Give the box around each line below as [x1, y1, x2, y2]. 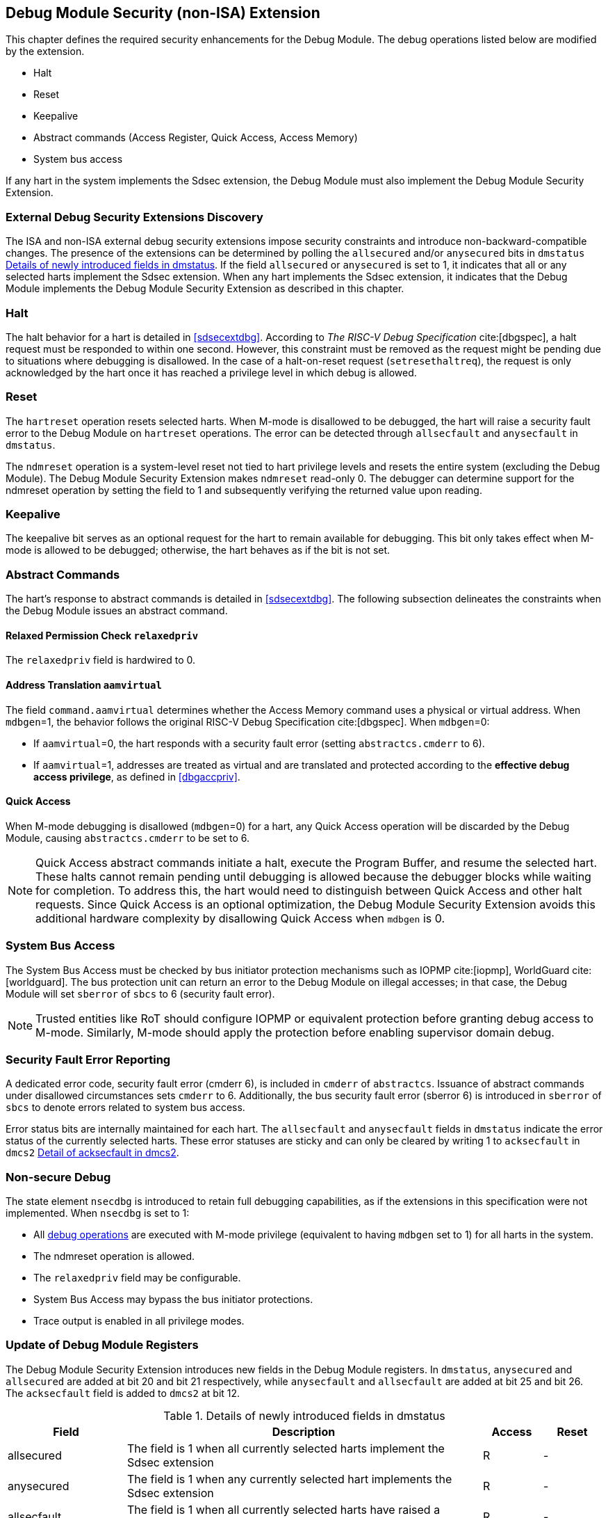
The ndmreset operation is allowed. [33, 1250, 195, 1263]
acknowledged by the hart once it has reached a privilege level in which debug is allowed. [6, 366, 417, 378]
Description [272, 1424, 336, 1439]
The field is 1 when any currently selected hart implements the [127, 1471, 452, 1486]
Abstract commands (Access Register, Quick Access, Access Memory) [33, 131, 358, 144]
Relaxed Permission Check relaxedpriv [6, 629, 199, 641]
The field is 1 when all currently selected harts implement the [127, 1441, 445, 1455]
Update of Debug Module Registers [6, 1338, 199, 1352]
